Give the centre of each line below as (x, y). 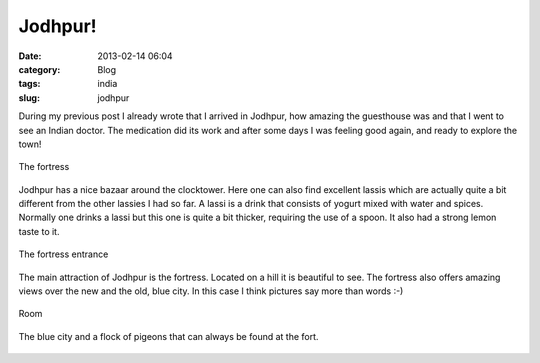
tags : (29, 84)
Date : (30, 56)
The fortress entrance (63, 254)
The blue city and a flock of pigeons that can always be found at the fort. (168, 336)
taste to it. (39, 231)
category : (39, 69)
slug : (29, 97)
